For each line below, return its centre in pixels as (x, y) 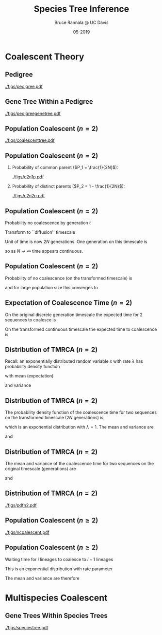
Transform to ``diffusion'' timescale (40, 232)
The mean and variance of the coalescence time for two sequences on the (80, 464)
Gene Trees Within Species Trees (56, 616)
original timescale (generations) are (40, 469)
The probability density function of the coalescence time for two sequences (81, 412)
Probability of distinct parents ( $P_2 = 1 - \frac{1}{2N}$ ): (68, 187)
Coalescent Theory (45, 56)
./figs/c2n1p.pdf (28, 177)
